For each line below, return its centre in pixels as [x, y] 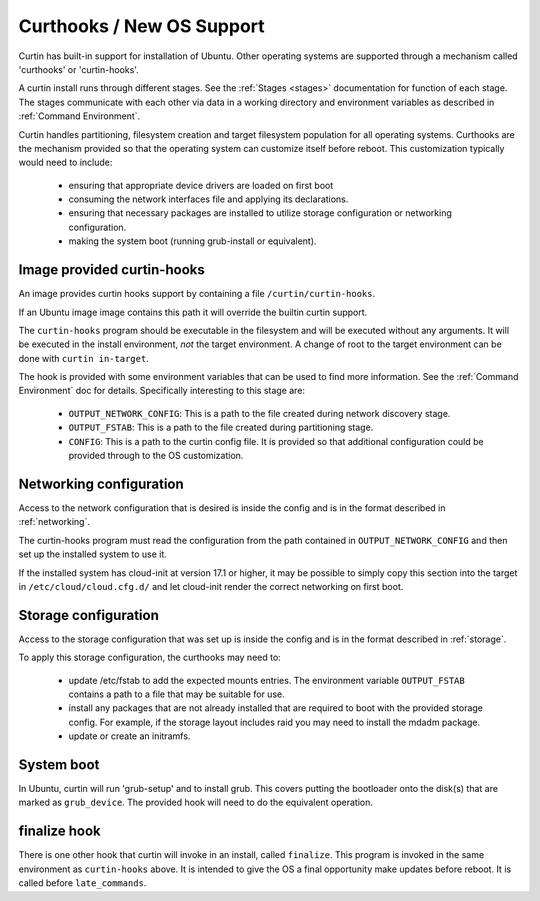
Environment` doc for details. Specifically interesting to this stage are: [161, 391]
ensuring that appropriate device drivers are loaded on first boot [201, 185]
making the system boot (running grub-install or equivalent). [192, 241]
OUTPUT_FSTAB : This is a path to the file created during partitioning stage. [221, 427]
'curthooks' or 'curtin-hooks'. [78, 69]
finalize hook [59, 831]
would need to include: [65, 162]
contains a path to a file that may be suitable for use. [176, 694]
